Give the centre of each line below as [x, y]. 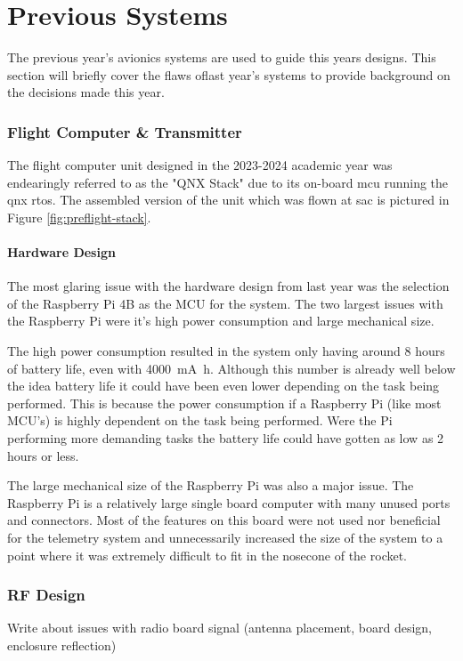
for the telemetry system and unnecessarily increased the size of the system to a [225, 538]
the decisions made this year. [86, 92]
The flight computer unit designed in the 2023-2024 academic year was [200, 165]
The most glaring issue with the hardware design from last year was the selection [228, 286]
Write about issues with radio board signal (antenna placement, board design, [219, 628]
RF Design [46, 595]
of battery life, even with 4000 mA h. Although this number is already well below [231, 368]
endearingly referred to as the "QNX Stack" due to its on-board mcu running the [228, 182]
